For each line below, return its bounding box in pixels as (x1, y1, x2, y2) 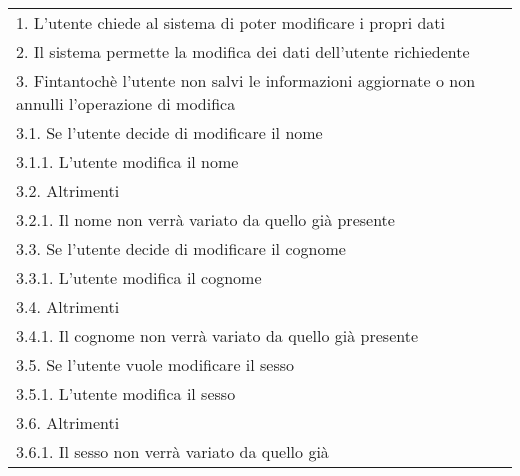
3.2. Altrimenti (16, 179, 120, 202)
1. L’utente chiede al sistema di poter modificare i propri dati (16, 11, 446, 34)
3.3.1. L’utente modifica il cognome (16, 266, 262, 289)
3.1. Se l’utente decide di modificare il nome (16, 121, 323, 144)
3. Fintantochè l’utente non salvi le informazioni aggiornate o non (16, 69, 476, 92)
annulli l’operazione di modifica (16, 92, 236, 115)
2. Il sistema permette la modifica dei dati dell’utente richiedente (16, 40, 470, 63)
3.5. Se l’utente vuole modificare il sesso (16, 353, 295, 376)
